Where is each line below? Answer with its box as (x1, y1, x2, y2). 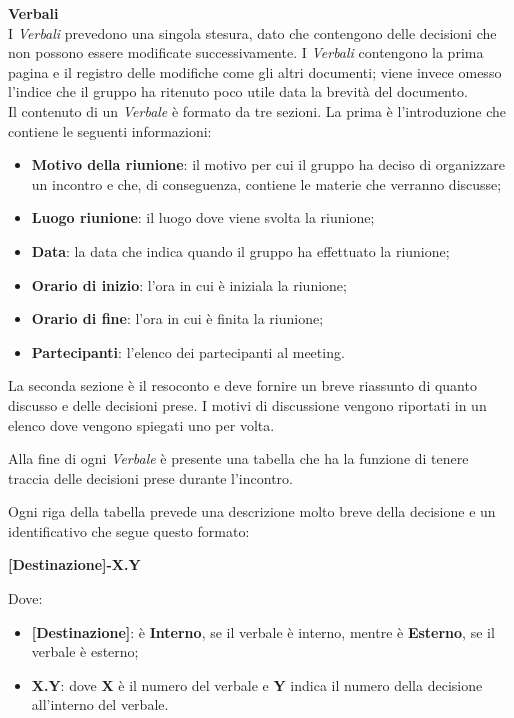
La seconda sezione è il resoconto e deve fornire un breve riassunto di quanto (8, 375, 477, 396)
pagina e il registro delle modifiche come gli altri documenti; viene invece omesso (8, 61, 502, 82)
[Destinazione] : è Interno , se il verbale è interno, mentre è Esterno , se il (31, 621, 495, 642)
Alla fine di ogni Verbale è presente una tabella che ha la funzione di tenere (8, 448, 469, 469)
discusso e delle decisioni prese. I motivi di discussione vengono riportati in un (8, 394, 487, 415)
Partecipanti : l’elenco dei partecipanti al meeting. (31, 341, 345, 362)
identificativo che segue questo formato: (8, 520, 250, 541)
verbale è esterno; (31, 641, 139, 662)
